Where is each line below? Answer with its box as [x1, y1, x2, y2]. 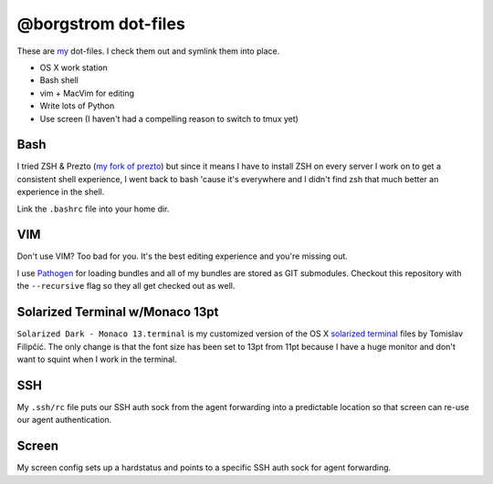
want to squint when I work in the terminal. [16, 354, 177, 365]
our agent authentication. [16, 415, 112, 426]
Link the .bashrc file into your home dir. [16, 203, 170, 214]
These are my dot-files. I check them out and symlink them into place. [16, 46, 280, 57]
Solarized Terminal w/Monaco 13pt [16, 304, 219, 320]
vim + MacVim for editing [39, 88, 135, 98]
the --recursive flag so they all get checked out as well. [16, 281, 236, 292]
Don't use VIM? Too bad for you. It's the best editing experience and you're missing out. [16, 251, 349, 262]
